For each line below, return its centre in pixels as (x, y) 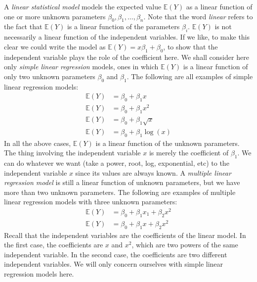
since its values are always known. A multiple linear (153, 172)
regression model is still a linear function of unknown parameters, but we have (122, 182)
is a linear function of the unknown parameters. (168, 143)
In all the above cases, (38, 143)
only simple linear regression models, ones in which (81, 67)
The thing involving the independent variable (72, 153)
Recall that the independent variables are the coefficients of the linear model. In (125, 235)
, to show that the (191, 46)
